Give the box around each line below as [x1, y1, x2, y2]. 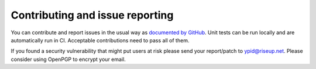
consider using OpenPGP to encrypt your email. [11, 56, 126, 63]
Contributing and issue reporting [11, 9, 174, 21]
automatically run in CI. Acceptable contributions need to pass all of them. [11, 37, 190, 43]
